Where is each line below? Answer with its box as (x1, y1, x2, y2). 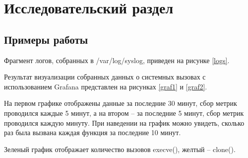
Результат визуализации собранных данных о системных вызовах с (4, 72, 206, 82)
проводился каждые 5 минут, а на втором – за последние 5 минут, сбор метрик (4, 107, 244, 118)
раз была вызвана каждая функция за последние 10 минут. (4, 127, 181, 138)
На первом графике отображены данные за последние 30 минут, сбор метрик (4, 98, 237, 108)
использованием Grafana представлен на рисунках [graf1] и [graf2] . (4, 81, 207, 91)
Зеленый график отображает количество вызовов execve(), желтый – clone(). (4, 144, 236, 154)
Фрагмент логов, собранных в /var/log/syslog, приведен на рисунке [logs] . (4, 55, 230, 65)
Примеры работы (4, 31, 88, 47)
